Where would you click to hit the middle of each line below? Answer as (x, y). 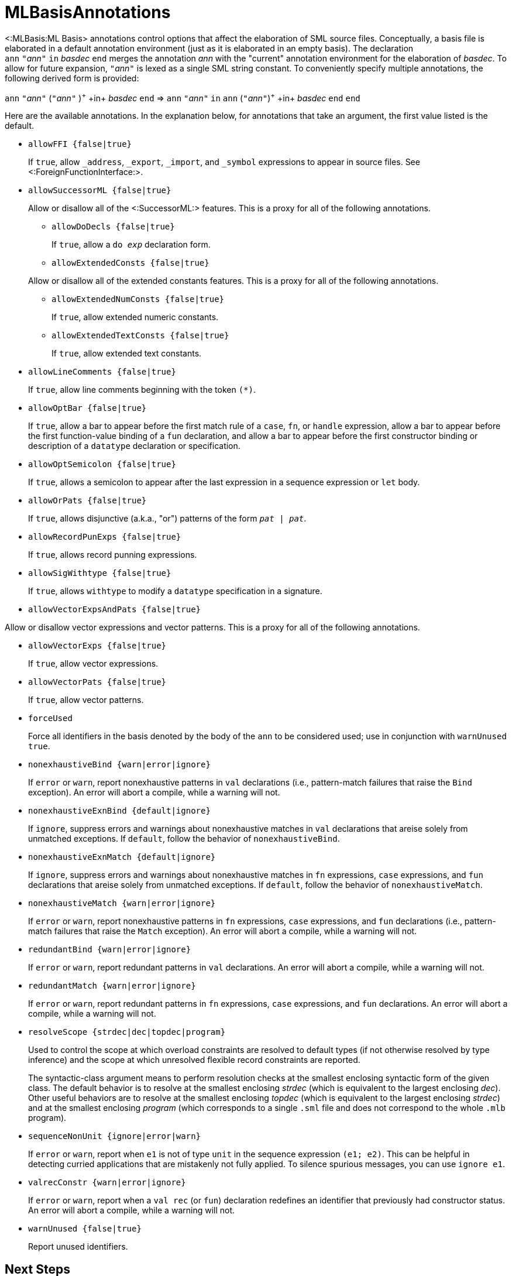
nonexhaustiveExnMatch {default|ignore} (122, 857)
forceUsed (50, 718)
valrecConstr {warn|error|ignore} (107, 1183)
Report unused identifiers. (78, 1247)
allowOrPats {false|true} (87, 501)
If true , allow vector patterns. (86, 700)
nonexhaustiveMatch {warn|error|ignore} (122, 903)
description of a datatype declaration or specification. (134, 446)
